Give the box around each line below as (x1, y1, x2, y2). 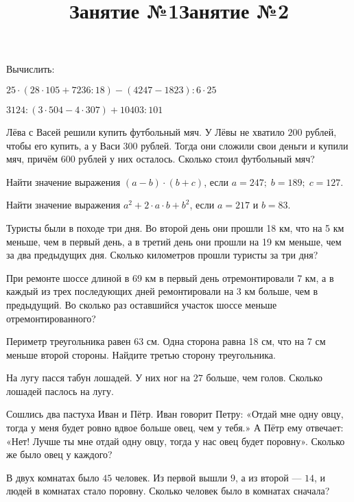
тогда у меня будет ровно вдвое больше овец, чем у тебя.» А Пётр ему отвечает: (6, 420, 344, 435)
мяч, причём (6, 152, 58, 166)
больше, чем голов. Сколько (206, 370, 323, 385)
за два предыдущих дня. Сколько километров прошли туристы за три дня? (6, 248, 318, 262)
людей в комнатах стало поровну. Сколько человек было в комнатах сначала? (6, 483, 330, 498)
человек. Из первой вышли (115, 470, 228, 484)
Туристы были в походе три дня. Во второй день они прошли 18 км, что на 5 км (6, 220, 344, 235)
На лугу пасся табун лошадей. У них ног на (6, 370, 191, 385)
